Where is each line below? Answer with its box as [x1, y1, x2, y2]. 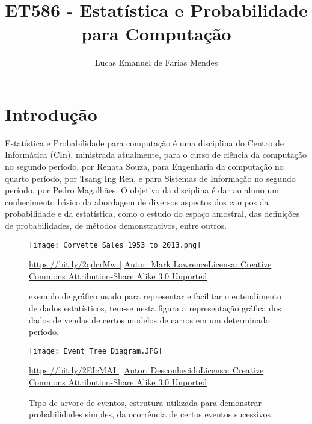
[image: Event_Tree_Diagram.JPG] [29, 346, 162, 355]
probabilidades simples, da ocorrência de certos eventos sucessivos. [29, 408, 274, 420]
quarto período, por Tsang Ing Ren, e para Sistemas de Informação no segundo [5, 172, 296, 184]
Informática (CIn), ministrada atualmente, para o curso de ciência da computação [5, 148, 307, 161]
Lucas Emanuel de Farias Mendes [94, 56, 218, 69]
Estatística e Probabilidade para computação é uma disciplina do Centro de [5, 136, 284, 149]
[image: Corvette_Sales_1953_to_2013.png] [29, 240, 201, 249]
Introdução [5, 101, 97, 126]
